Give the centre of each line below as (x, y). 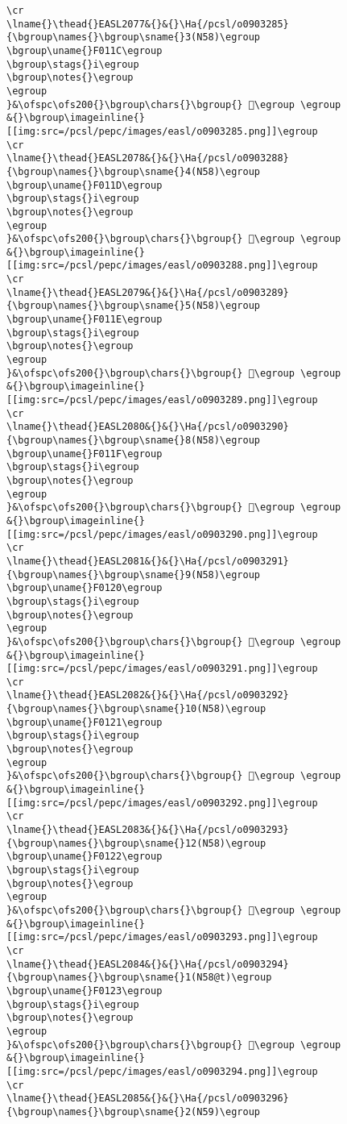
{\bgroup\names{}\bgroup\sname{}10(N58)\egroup (136, 709)
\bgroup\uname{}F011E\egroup (85, 320)
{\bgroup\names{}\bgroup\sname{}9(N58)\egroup (133, 574)
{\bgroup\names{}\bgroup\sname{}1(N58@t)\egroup (139, 978)
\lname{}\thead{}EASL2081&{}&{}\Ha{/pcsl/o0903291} (148, 561)
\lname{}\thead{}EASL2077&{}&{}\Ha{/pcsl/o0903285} (148, 24)
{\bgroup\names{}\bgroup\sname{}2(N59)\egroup (133, 1112)
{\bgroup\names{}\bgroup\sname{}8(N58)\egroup (133, 440)
